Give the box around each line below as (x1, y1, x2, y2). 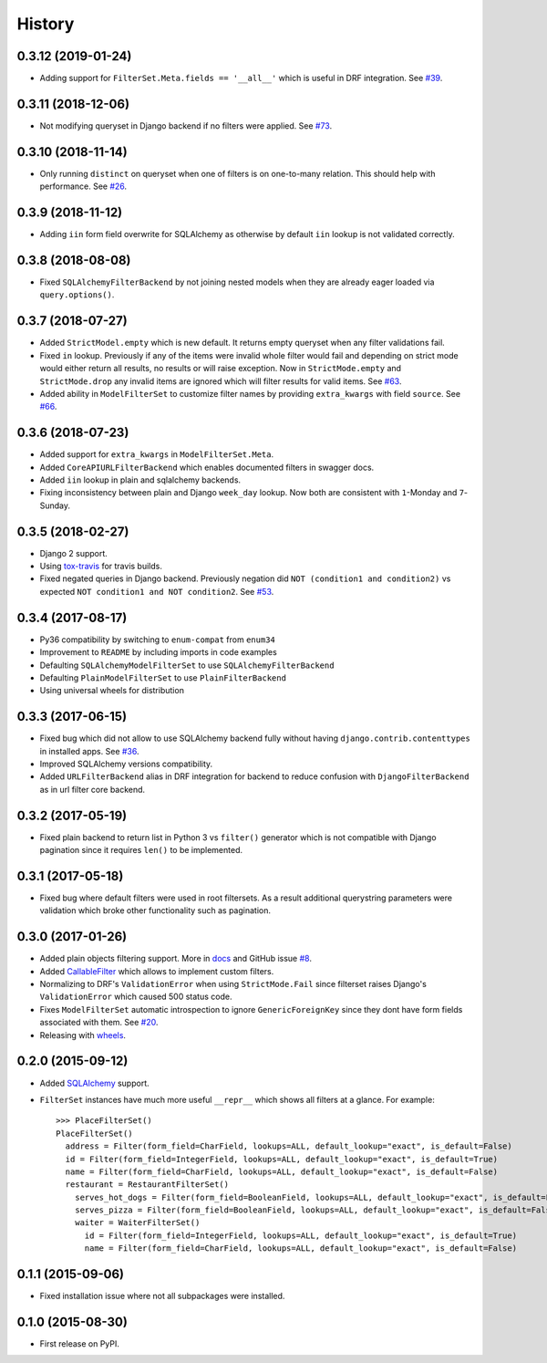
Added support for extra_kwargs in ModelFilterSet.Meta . (39, 449, 273, 460)
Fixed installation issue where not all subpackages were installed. (39, 1291, 285, 1302)
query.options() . (39, 289, 115, 300)
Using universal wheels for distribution (39, 685, 184, 696)
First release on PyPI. (39, 1338, 120, 1349)
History (16, 14, 75, 34)
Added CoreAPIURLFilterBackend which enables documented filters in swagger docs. (39, 462, 375, 473)
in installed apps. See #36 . (39, 745, 140, 756)
